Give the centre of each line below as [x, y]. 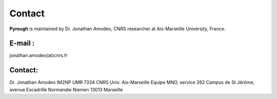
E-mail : [22, 43]
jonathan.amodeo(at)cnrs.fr [38, 55]
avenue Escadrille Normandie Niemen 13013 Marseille [66, 89]
